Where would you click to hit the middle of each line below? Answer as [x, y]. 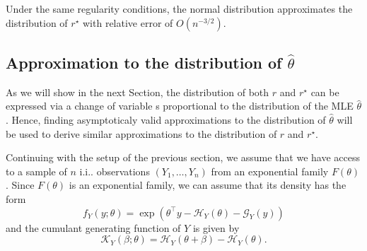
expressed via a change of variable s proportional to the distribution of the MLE [180, 106]
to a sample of [36, 171]
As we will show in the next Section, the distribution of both [138, 92]
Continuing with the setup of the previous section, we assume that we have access [183, 157]
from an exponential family [270, 171]
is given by [216, 227]
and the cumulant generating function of [93, 227]
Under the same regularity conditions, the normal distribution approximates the [179, 8]
